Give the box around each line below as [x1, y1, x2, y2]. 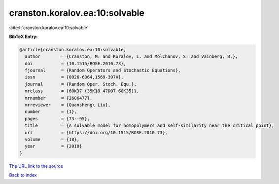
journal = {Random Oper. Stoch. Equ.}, [25, 81, 137, 87]
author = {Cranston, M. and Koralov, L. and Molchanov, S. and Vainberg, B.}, [25, 54, 238, 59]
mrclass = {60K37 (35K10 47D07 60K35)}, [25, 88, 139, 94]
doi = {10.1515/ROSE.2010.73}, [25, 61, 127, 66]
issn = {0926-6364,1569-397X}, [25, 74, 124, 80]
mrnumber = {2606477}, [25, 95, 93, 101]
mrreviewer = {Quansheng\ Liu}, [25, 102, 111, 108]
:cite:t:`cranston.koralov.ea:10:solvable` [9, 25, 89, 31]
